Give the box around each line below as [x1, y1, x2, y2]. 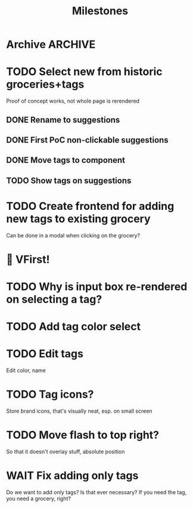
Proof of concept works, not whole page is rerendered [6, 97, 140, 105]
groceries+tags [6, 78, 85, 91]
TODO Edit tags [6, 347, 83, 361]
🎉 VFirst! [6, 252, 50, 266]
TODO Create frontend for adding [6, 199, 175, 213]
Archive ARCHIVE [6, 38, 96, 51]
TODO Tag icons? [6, 388, 94, 401]
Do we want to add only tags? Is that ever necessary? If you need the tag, [6, 488, 187, 495]
